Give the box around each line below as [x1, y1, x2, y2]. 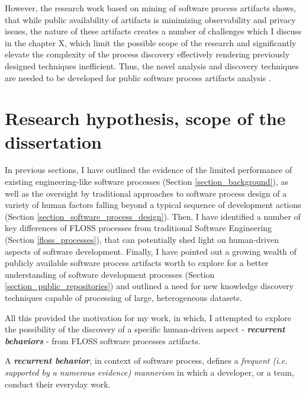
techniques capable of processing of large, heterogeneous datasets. [5, 292, 242, 303]
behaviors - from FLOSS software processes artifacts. [5, 334, 201, 347]
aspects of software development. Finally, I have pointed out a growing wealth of [5, 245, 297, 257]
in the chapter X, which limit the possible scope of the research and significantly [5, 36, 297, 49]
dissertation [5, 129, 102, 153]
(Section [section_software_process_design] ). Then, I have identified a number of [5, 210, 301, 222]
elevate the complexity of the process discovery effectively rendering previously [5, 48, 290, 60]
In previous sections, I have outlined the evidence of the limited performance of [5, 164, 292, 176]
